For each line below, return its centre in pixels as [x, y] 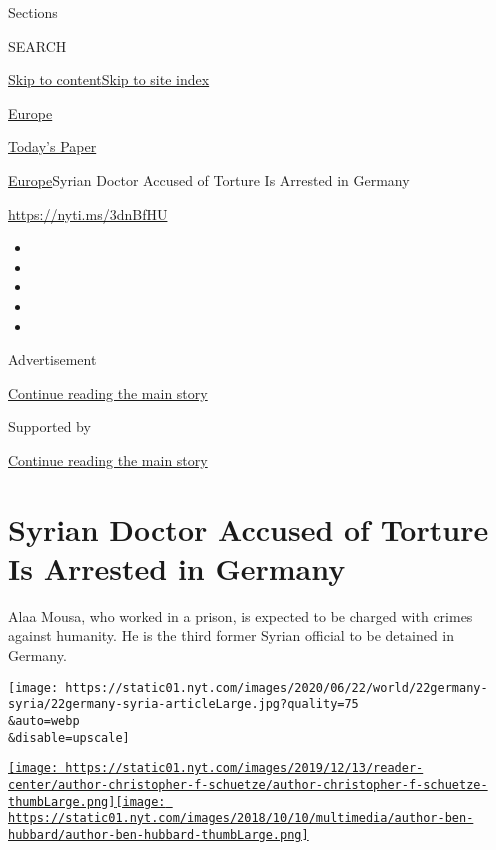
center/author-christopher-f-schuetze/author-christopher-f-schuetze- [248, 784]
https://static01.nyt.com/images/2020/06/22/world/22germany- [276, 687]
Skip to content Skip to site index [109, 79]
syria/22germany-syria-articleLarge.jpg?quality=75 [183, 704]
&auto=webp [44, 720]
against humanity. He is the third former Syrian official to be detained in [231, 635]
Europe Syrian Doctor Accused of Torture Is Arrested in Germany [209, 179]
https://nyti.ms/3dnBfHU [88, 213]
